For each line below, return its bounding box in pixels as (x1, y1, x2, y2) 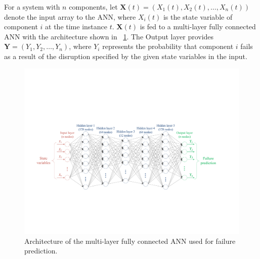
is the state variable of (163, 11, 233, 22)
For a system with (4, 2, 60, 12)
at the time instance (45, 21, 108, 32)
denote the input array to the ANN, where (4, 11, 136, 22)
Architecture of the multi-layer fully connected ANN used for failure (24, 235, 236, 246)
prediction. (24, 245, 58, 256)
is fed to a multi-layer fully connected (140, 21, 256, 32)
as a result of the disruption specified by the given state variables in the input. (4, 50, 247, 61)
